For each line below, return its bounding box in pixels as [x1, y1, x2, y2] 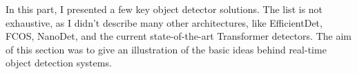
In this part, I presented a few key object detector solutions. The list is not [6, 2, 323, 16]
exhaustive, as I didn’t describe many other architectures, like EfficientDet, [6, 15, 322, 29]
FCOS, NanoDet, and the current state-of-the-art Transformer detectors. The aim [6, 29, 351, 43]
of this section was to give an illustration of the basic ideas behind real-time [6, 42, 327, 56]
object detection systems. [6, 56, 112, 70]
